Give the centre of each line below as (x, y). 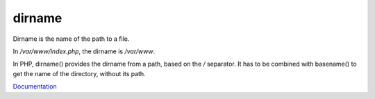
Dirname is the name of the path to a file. (71, 39)
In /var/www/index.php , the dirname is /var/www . (84, 51)
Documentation (35, 87)
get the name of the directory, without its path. (79, 73)
